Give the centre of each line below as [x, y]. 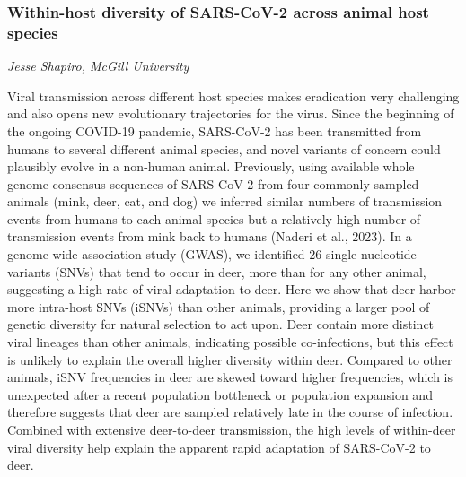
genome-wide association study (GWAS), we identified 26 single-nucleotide [212, 254]
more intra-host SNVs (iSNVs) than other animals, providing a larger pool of [219, 306]
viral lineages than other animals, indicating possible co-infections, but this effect [230, 342]
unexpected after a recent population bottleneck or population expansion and [220, 394]
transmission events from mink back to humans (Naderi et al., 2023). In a [210, 236]
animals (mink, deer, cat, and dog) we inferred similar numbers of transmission [225, 201]
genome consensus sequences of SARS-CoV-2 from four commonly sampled [213, 183]
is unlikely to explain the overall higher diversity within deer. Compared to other [230, 359]
